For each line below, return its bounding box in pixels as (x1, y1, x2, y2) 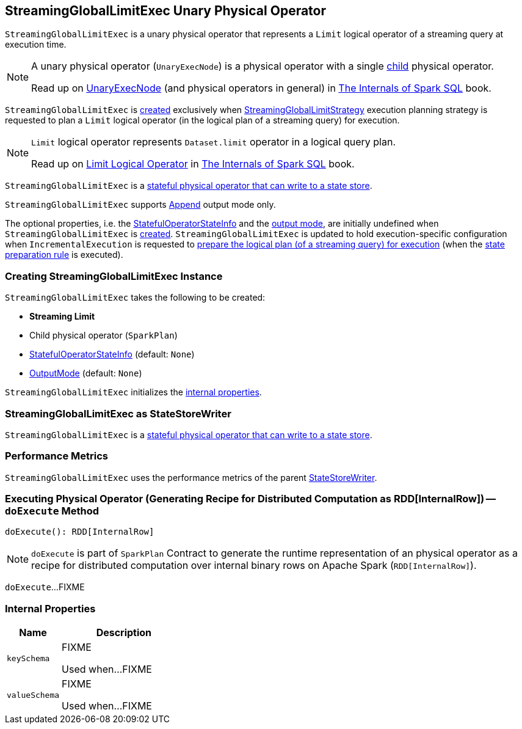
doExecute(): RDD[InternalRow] (5, 527, 154, 537)
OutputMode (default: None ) (29, 368, 142, 379)
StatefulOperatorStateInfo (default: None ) (29, 349, 195, 360)
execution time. (5, 39, 67, 50)
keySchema (7, 653, 50, 663)
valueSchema (7, 690, 60, 700)
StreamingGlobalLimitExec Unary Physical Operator (5, 3, 327, 18)
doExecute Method (5, 505, 100, 518)
